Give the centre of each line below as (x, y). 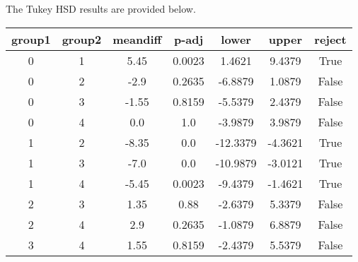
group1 (31, 39)
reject (330, 39)
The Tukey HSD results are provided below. (101, 8)
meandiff (137, 39)
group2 (82, 39)
